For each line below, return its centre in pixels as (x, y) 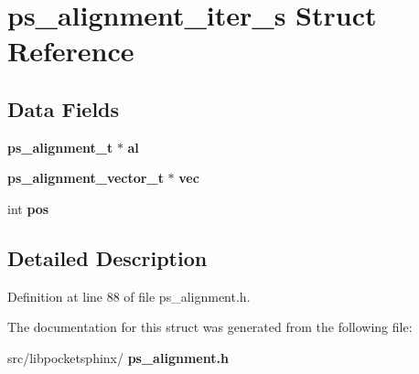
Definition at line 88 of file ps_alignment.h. (129, 296)
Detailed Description (107, 257)
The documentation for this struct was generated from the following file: (210, 327)
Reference (71, 51)
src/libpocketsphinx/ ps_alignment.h (118, 357)
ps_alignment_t (60, 147)
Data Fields (64, 108)
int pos (28, 208)
